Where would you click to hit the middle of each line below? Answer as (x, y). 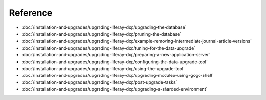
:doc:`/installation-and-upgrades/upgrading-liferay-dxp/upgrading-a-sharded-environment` (115, 89)
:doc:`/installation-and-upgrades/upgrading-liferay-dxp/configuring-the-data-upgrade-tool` (115, 62)
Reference (31, 13)
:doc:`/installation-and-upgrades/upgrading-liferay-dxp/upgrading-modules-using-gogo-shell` (117, 75)
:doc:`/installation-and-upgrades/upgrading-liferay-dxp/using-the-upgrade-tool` (103, 68)
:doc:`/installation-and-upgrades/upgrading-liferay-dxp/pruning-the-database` (101, 34)
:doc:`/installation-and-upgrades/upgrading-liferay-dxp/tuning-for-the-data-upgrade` (108, 48)
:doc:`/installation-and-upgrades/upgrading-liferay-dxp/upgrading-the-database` (104, 27)
